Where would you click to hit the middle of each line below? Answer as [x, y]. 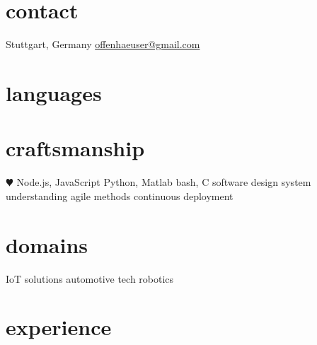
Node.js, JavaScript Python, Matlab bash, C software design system [164, 182]
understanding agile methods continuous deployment [120, 195]
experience [59, 327]
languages [54, 92]
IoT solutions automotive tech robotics [90, 278]
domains [47, 244]
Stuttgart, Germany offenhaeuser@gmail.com [103, 44]
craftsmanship [75, 148]
